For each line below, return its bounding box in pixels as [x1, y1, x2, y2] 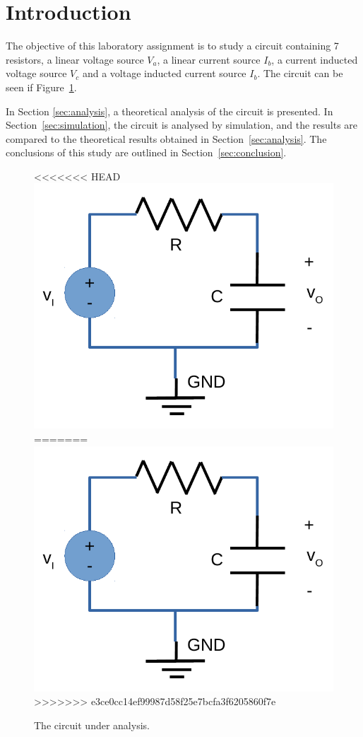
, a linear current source [157, 52, 261, 66]
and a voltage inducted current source [82, 66, 246, 81]
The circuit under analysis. [34, 717, 150, 732]
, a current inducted [271, 52, 358, 66]
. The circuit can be [257, 66, 343, 81]
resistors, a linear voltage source [6, 52, 144, 66]
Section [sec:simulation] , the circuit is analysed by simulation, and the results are [6, 117, 358, 132]
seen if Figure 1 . [6, 79, 77, 94]
